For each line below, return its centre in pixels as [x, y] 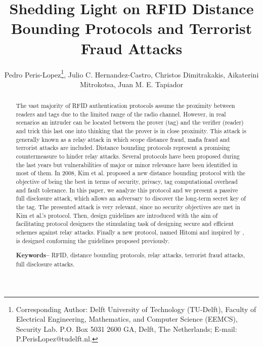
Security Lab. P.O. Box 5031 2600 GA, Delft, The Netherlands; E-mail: [126, 329]
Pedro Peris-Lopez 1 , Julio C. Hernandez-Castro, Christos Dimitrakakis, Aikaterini [131, 73]
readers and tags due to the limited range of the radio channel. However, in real [121, 114]
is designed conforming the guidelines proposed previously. [93, 240]
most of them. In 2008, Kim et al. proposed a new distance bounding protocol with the [130, 173]
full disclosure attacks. [45, 264]
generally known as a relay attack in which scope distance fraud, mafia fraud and [123, 139]
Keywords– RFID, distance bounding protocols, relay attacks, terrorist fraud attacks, [130, 255]
